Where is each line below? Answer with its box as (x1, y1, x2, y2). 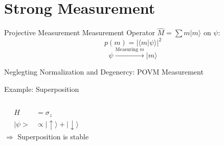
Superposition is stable (17, 131, 89, 141)
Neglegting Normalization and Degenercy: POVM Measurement (4, 66, 204, 77)
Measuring (115, 47, 139, 53)
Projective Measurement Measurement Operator (4, 27, 155, 38)
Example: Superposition (4, 83, 79, 94)
